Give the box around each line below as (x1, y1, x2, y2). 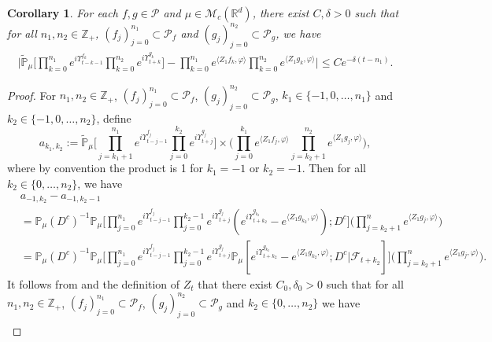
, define (96, 109, 131, 126)
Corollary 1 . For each (7, 5, 118, 20)
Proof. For (7, 86, 57, 103)
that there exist (198, 276, 272, 292)
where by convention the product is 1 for (7, 160, 204, 176)
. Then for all (301, 160, 366, 176)
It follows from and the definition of (7, 276, 180, 292)
